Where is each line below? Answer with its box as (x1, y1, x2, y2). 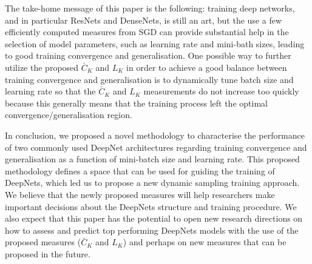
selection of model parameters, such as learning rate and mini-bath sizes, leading (5, 37, 305, 50)
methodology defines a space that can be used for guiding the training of (5, 164, 275, 177)
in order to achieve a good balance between (126, 61, 287, 73)
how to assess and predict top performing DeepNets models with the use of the (5, 223, 299, 236)
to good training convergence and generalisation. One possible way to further (5, 49, 291, 62)
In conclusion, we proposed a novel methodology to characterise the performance (5, 128, 305, 141)
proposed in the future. (5, 247, 90, 260)
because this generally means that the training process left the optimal (5, 96, 268, 109)
